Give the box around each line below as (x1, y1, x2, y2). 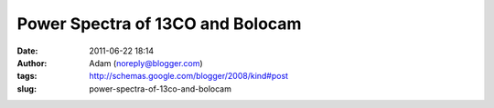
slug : (16, 83, 37, 94)
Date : (16, 45, 38, 56)
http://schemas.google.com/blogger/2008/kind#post (89, 71, 288, 82)
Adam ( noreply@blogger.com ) (89, 57, 203, 68)
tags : (16, 71, 38, 82)
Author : (16, 57, 48, 68)
